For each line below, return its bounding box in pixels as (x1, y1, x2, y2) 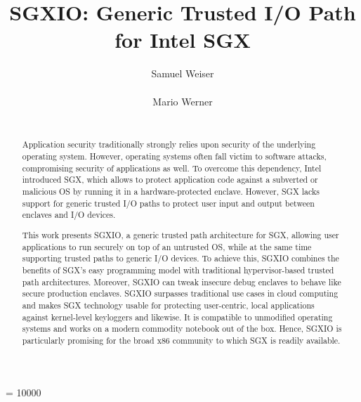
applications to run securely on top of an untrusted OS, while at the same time (22, 240, 312, 252)
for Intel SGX (114, 25, 251, 54)
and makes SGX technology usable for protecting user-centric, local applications (22, 299, 315, 311)
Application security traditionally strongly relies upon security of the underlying (22, 138, 316, 150)
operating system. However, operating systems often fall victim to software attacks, (22, 150, 327, 162)
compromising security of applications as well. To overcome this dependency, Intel (22, 162, 322, 174)
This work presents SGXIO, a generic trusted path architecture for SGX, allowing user (22, 228, 339, 240)
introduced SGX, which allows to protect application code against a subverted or (22, 174, 318, 186)
